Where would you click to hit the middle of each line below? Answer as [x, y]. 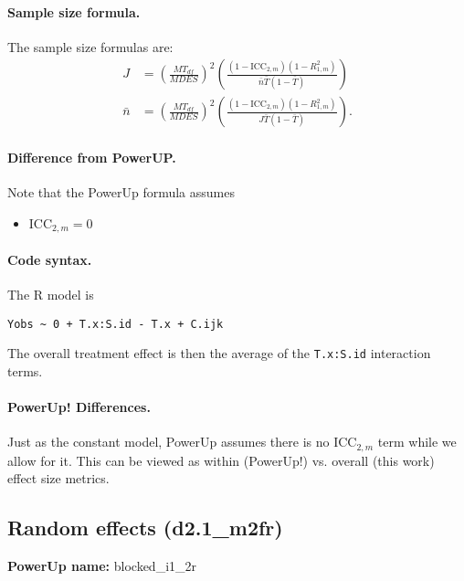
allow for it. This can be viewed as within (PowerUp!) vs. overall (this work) [221, 460]
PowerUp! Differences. [79, 407]
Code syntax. [50, 259]
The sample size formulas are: [90, 46]
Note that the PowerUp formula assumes [121, 192]
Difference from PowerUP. [92, 158]
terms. [25, 371]
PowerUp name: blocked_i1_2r [102, 566]
